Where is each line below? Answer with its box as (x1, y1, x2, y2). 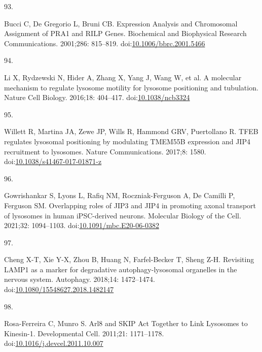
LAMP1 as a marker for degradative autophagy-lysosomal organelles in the (4, 264, 237, 274)
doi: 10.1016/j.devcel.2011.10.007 (4, 338, 103, 348)
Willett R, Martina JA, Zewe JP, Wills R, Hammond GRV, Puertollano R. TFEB (4, 126, 258, 137)
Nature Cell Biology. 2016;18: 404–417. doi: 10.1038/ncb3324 (4, 92, 190, 103)
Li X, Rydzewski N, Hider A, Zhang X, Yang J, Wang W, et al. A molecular (4, 72, 242, 82)
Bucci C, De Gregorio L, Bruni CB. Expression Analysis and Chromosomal (4, 18, 238, 28)
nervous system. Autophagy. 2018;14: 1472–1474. (4, 274, 155, 284)
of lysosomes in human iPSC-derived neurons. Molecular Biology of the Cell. (4, 210, 241, 220)
